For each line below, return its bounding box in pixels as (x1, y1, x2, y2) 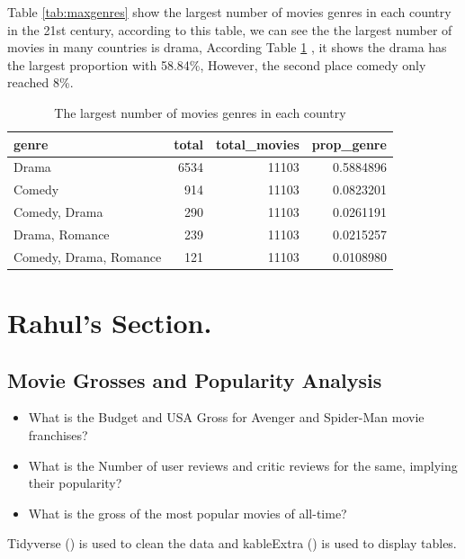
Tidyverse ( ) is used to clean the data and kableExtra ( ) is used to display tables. (7, 534, 457, 553)
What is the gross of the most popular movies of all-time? (28, 503, 347, 522)
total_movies (216, 134, 300, 153)
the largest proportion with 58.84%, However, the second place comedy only (7, 55, 426, 74)
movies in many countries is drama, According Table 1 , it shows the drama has (7, 38, 447, 57)
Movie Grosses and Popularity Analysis (7, 365, 382, 393)
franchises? (28, 426, 88, 445)
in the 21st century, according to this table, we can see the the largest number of (7, 20, 452, 39)
